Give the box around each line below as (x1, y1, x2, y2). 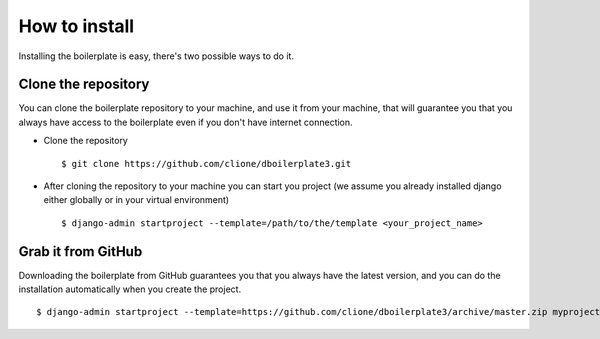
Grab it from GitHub (18, 243, 143, 260)
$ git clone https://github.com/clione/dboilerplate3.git (61, 158, 352, 169)
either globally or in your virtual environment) (43, 194, 230, 206)
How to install (18, 15, 135, 37)
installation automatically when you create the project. (18, 283, 242, 295)
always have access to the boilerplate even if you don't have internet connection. (18, 116, 354, 128)
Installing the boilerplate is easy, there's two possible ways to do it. (18, 50, 295, 62)
